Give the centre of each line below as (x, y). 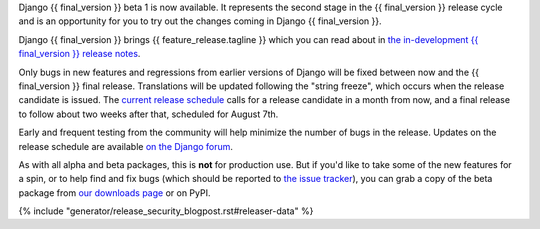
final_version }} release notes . (79, 54)
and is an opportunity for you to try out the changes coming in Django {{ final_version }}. (200, 21)
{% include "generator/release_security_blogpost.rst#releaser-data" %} (166, 211)
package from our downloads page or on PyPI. (114, 192)
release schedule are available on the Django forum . (126, 146)
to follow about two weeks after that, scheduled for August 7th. (148, 114)
